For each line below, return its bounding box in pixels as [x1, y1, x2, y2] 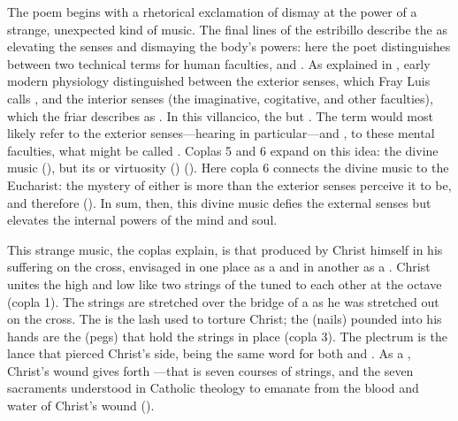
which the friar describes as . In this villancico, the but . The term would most [7, 106, 433, 125]
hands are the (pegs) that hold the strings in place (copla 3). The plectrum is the [7, 326, 447, 345]
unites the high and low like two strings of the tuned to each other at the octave [7, 274, 442, 293]
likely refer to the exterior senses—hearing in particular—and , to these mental [7, 124, 435, 142]
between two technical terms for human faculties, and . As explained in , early [7, 54, 431, 73]
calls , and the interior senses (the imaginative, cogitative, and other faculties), [7, 88, 433, 107]
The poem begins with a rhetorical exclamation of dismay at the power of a [7, 3, 417, 20]
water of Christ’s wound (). [7, 396, 155, 415]
